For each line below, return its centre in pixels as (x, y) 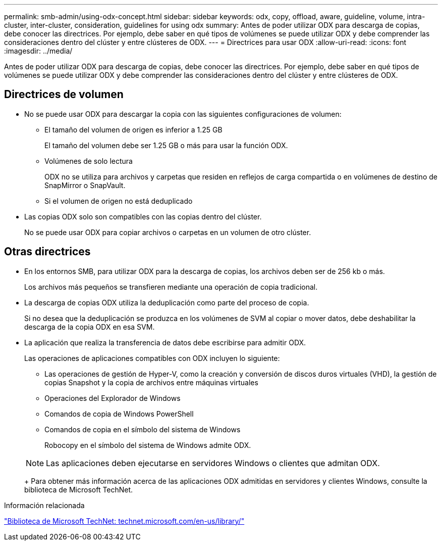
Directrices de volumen (64, 95)
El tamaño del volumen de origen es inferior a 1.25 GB (133, 129)
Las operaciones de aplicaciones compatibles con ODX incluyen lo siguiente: (152, 358)
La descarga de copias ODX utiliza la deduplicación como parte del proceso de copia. (167, 302)
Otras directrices (47, 252)
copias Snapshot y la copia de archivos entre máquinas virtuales (151, 382)
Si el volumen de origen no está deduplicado (119, 201)
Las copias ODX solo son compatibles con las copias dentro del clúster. (143, 216)
